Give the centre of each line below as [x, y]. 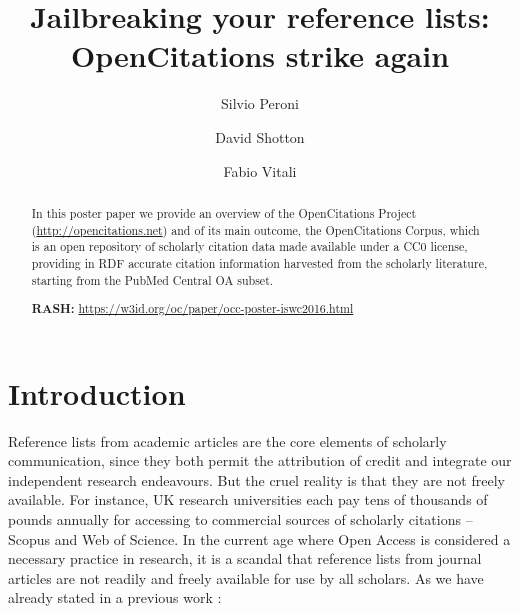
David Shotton [260, 136]
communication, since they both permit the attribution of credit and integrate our [260, 460]
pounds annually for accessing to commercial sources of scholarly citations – [240, 519]
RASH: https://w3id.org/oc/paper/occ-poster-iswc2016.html [192, 309]
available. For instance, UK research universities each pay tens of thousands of [248, 499]
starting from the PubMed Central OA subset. [152, 279]
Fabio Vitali [260, 170]
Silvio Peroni [260, 103]
